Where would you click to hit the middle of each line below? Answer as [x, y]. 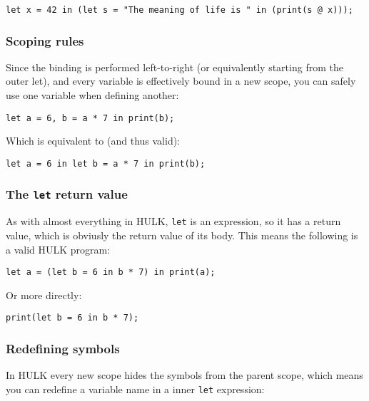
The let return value [67, 194]
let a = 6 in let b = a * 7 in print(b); [106, 163]
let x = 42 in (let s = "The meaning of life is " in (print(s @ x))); [180, 10]
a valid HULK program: [58, 249]
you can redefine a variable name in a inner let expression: [135, 389]
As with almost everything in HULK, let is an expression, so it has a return [173, 221]
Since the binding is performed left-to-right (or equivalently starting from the [175, 67]
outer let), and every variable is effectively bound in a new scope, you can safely [181, 81]
